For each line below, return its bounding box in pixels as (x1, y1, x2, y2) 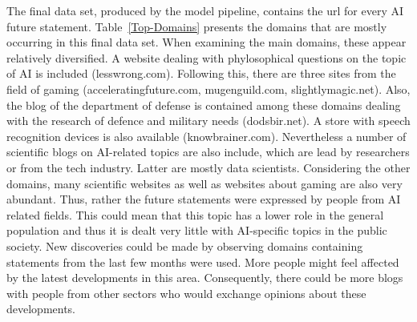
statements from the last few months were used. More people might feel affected (6, 253, 399, 270)
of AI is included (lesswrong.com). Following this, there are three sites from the (6, 65, 396, 82)
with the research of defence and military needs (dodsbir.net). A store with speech (6, 112, 411, 129)
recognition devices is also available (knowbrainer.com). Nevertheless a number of (6, 127, 407, 144)
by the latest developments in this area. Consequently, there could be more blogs (6, 269, 403, 286)
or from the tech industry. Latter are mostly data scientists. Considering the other (6, 159, 411, 175)
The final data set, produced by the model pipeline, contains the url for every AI (6, 2, 403, 18)
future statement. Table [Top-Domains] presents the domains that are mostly (6, 18, 387, 34)
